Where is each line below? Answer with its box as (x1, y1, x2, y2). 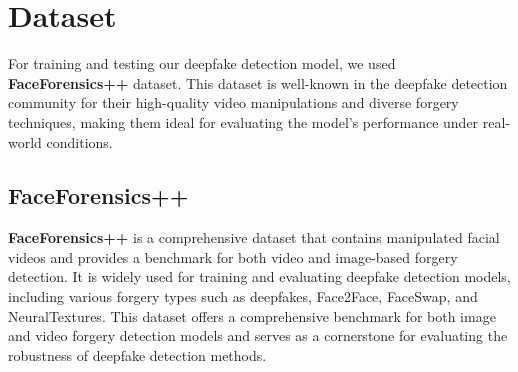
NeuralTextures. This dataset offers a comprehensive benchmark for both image (8, 305, 496, 326)
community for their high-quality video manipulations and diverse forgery (8, 92, 459, 113)
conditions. (46, 131, 113, 152)
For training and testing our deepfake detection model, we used (8, 53, 396, 74)
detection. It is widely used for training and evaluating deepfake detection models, (8, 266, 511, 287)
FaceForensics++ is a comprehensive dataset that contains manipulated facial (8, 227, 500, 248)
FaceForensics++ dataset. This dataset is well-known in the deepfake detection (8, 72, 508, 93)
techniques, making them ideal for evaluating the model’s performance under (8, 111, 479, 132)
